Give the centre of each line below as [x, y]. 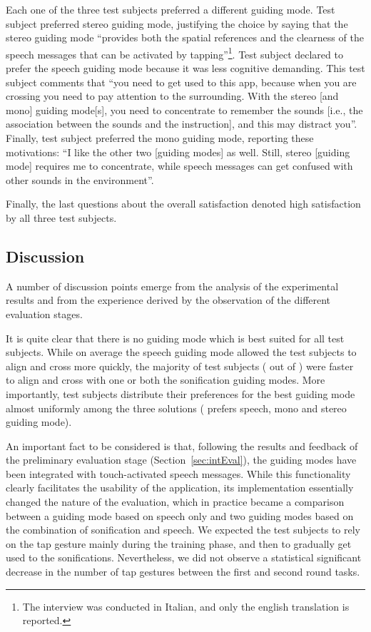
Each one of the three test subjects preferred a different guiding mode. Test [171, 9]
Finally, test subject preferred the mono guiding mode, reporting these [160, 138]
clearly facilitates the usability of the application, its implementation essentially [180, 488]
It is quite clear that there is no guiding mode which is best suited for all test [175, 338]
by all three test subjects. [61, 217]
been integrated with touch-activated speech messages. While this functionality [178, 473]
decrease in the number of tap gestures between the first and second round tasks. [183, 572]
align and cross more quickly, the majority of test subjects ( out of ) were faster [180, 366]
